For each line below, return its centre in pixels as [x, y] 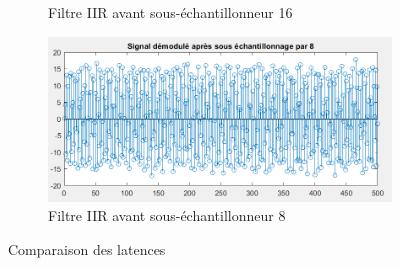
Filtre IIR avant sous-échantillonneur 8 [167, 215]
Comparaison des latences [87, 249]
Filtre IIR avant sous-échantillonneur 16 [170, 12]
